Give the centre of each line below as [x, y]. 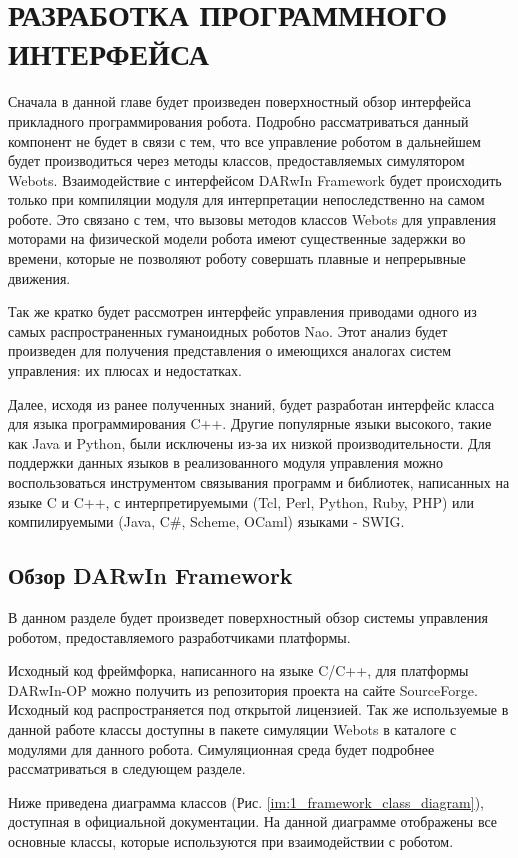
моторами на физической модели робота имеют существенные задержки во [237, 238]
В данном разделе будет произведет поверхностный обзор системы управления [248, 616]
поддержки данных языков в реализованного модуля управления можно [226, 462]
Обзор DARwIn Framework [150, 575]
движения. [39, 277]
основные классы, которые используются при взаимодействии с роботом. [231, 840]
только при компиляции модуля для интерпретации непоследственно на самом [246, 199]
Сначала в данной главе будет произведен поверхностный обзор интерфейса [239, 101]
